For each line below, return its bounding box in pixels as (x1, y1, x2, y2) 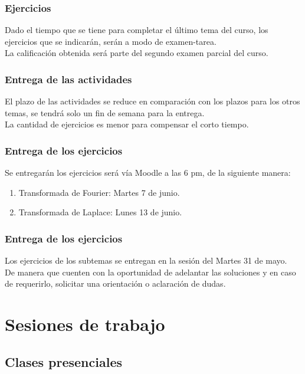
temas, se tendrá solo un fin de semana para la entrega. (5, 106, 205, 119)
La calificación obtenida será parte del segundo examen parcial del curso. (5, 47, 268, 59)
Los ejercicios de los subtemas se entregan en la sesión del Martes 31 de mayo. (5, 254, 287, 267)
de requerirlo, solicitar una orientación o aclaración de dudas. (5, 277, 226, 290)
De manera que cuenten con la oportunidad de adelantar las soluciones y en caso (5, 265, 296, 278)
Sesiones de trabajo (5, 312, 165, 336)
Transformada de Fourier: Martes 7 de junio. (18, 186, 180, 198)
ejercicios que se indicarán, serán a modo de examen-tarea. (5, 35, 217, 47)
